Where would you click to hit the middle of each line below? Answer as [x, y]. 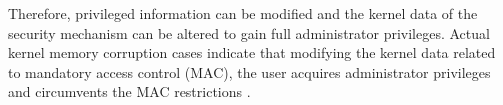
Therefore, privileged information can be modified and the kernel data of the [243, 13]
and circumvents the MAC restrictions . [129, 91]
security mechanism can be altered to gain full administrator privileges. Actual [249, 32]
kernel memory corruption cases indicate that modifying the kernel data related [252, 52]
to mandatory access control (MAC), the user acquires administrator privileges [249, 71]
